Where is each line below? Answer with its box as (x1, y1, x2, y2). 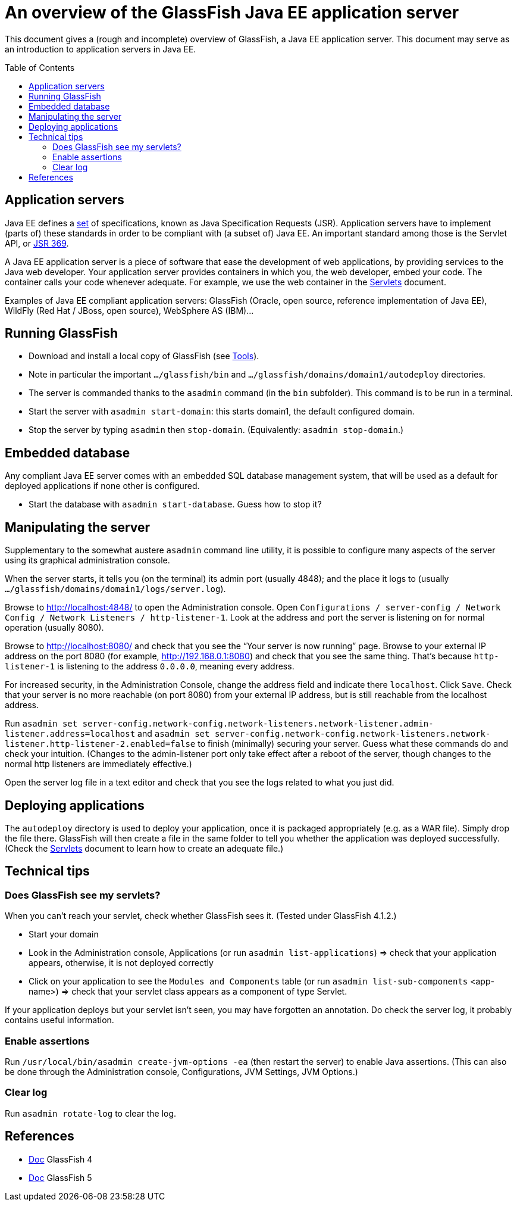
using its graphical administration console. (5, 555, 170, 566)
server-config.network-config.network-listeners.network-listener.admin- (82, 719, 434, 729)
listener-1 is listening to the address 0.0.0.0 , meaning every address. (5, 661, 294, 672)
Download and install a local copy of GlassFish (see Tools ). (29, 351, 259, 362)
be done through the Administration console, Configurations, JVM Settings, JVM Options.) (5, 1066, 358, 1077)
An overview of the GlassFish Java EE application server (5, 2, 459, 23)
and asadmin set (137, 728, 210, 739)
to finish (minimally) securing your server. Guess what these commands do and (198, 738, 509, 749)
